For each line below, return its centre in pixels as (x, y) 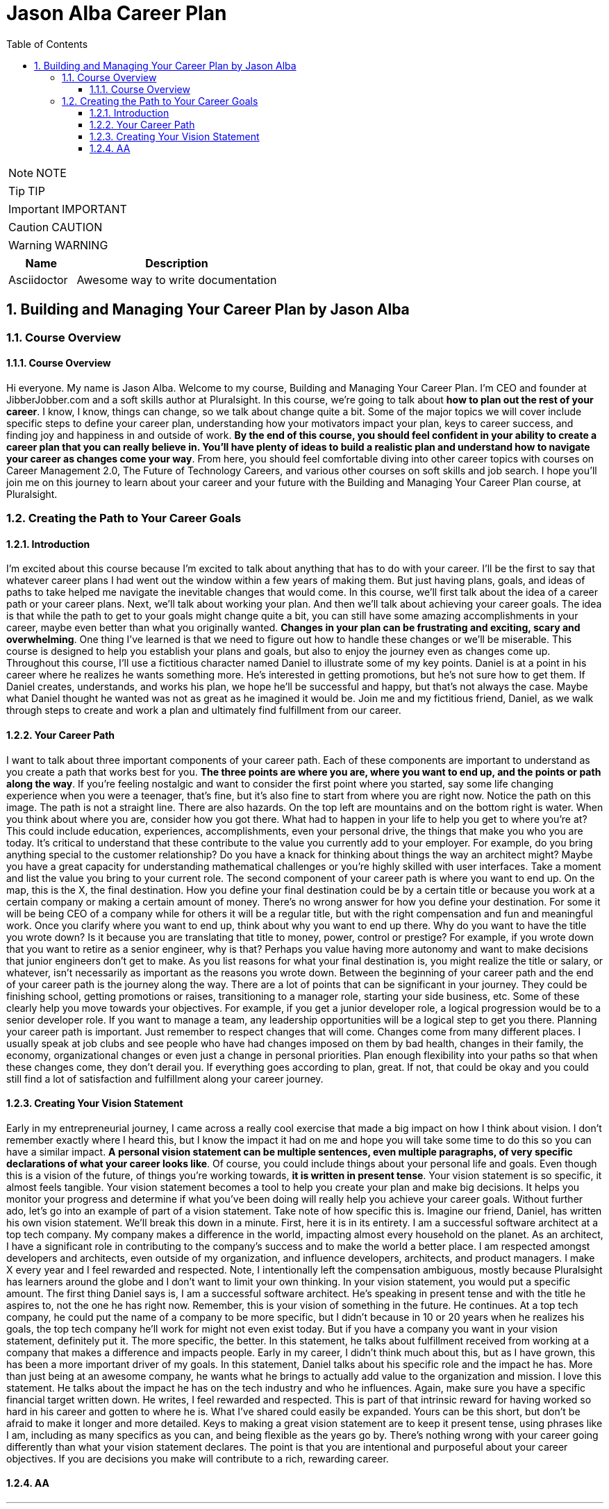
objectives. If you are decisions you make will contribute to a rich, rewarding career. (198, 1458)
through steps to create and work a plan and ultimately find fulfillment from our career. (204, 710)
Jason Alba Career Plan (117, 13)
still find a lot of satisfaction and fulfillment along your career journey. (165, 1078)
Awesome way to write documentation (177, 280)
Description (177, 263)
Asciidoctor (38, 280)
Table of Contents (47, 44)
